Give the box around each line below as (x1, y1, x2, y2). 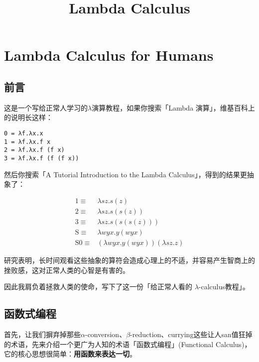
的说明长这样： (4, 112, 53, 122)
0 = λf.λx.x (4, 129, 43, 137)
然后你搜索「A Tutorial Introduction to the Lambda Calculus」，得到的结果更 (4, 169, 247, 179)
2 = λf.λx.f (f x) (4, 146, 65, 154)
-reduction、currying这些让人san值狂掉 (130, 329, 253, 339)
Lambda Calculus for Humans (4, 45, 214, 65)
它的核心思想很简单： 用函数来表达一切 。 (4, 349, 136, 359)
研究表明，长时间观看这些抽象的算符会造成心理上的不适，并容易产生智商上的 (4, 254, 255, 265)
